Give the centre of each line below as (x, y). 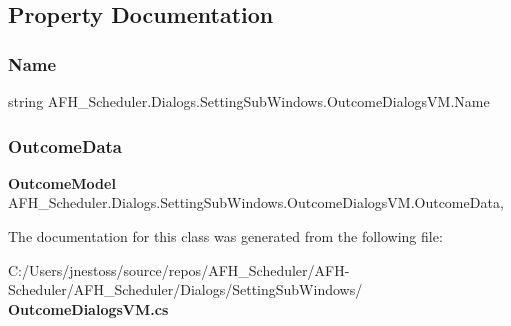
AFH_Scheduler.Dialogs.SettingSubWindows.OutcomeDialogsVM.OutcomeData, (256, 202)
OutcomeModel (62, 182)
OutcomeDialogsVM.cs (88, 308)
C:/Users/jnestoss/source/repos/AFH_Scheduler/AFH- (179, 269)
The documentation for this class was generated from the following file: (225, 236)
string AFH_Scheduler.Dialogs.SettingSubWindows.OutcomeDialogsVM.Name (249, 101)
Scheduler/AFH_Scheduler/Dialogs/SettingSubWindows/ (185, 289)
